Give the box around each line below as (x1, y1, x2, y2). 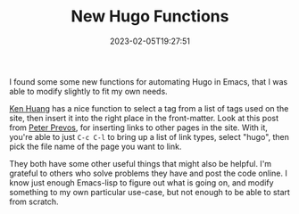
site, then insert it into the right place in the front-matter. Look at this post (9, 112, 279, 123)
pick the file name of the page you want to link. (9, 141, 182, 152)
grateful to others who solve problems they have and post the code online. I (9, 168, 287, 178)
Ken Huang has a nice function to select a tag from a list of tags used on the (9, 103, 289, 113)
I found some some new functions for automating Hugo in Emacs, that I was (9, 76, 288, 86)
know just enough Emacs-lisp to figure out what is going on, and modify (9, 177, 274, 188)
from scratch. (9, 196, 60, 207)
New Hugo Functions (71, 6, 229, 27)
